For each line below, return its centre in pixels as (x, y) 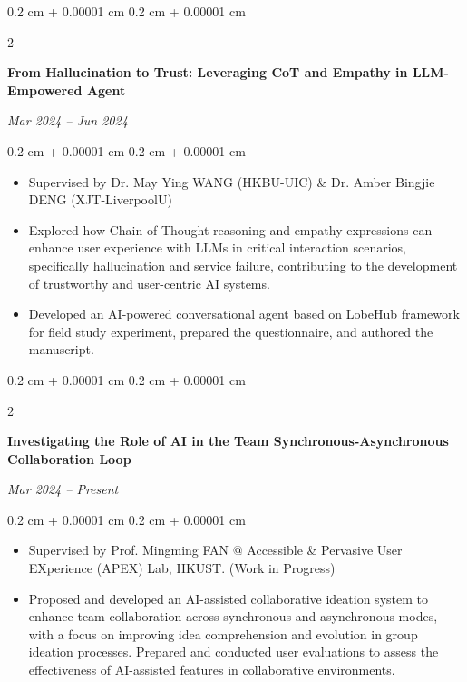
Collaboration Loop (69, 458)
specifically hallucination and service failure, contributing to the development (243, 265)
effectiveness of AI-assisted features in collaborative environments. (212, 670)
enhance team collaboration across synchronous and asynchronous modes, (233, 616)
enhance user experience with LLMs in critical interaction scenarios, (218, 247)
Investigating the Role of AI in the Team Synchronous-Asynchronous (228, 441)
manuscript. (61, 349)
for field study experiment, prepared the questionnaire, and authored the (231, 331)
